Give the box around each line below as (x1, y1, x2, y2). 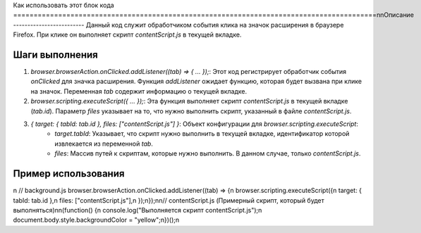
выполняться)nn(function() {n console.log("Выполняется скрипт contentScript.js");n (13, 206, 262, 214)
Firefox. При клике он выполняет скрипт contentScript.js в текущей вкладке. (13, 30, 242, 39)
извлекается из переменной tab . (54, 139, 153, 148)
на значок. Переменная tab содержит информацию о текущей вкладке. (30, 87, 247, 95)
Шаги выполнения (13, 49, 98, 61)
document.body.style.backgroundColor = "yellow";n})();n (13, 215, 180, 225)
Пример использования (13, 168, 125, 180)
